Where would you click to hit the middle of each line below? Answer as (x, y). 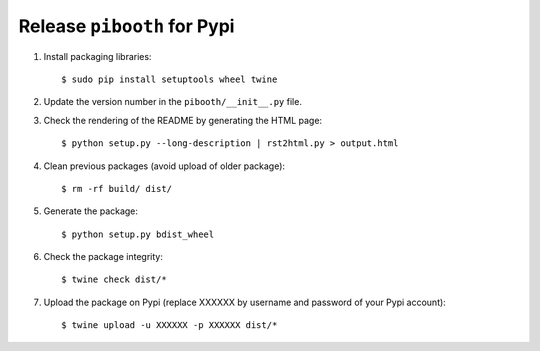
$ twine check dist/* (114, 279)
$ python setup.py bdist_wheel (138, 234)
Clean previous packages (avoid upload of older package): (164, 166)
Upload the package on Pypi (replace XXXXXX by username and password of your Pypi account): (245, 302)
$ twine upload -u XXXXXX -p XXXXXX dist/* (169, 325)
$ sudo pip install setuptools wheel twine (169, 79)
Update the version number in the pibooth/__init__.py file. (172, 102)
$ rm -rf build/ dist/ (117, 188)
